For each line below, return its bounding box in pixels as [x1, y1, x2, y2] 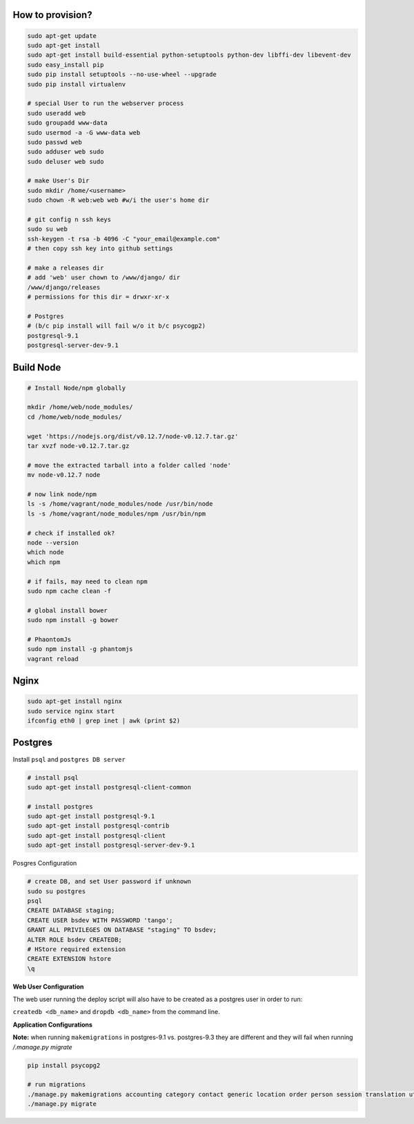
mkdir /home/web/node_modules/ [27, 403, 134, 411]
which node [27, 548, 64, 556]
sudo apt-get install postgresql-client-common [27, 783, 191, 791]
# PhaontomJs [27, 635, 72, 643]
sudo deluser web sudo [27, 158, 104, 165]
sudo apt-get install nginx [27, 697, 122, 705]
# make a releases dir [27, 263, 104, 272]
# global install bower [27, 606, 108, 615]
